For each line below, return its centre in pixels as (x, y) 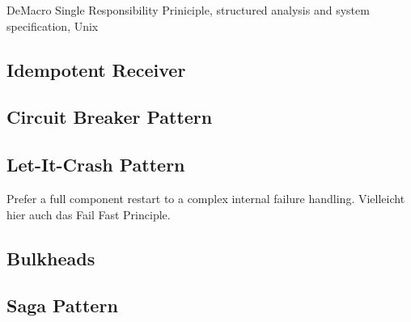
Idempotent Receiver (96, 69)
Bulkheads (51, 258)
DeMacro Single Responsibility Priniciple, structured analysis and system (188, 10)
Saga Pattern (62, 305)
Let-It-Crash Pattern (96, 165)
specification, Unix (53, 25)
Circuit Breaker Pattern (110, 117)
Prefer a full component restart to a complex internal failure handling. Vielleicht (206, 198)
